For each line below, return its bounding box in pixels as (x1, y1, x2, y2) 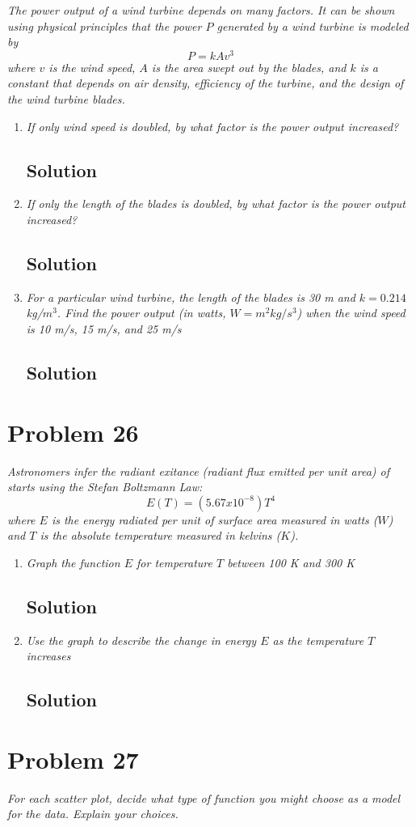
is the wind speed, (48, 58, 136, 75)
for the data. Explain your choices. (7, 805, 179, 822)
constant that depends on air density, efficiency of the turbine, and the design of (7, 74, 404, 91)
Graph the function (26, 553, 120, 570)
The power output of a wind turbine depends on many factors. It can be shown (7, 2, 395, 18)
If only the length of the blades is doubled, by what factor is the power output (26, 195, 405, 212)
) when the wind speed (296, 304, 405, 321)
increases (26, 647, 71, 664)
